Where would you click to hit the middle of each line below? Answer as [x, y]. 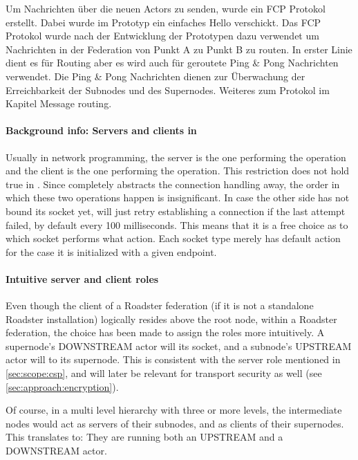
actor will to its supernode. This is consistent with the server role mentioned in [173, 359]
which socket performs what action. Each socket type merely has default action [173, 238]
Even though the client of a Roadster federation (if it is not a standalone [160, 305]
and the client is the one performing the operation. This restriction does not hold [178, 171]
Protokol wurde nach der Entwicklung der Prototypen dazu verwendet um [162, 36]
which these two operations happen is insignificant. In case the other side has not [178, 197]
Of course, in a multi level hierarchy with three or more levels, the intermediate [174, 410]
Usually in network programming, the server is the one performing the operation [176, 157]
